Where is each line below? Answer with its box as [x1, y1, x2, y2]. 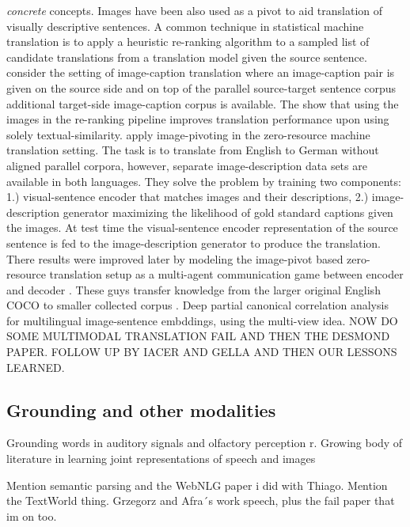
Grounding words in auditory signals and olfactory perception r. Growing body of [6, 434, 403, 451]
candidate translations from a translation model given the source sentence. [6, 48, 367, 65]
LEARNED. [6, 358, 65, 375]
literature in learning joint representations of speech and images [6, 450, 316, 467]
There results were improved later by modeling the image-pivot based [6, 250, 344, 267]
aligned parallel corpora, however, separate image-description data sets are [6, 157, 367, 173]
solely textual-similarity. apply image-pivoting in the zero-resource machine [6, 126, 370, 142]
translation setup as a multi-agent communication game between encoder [49, 266, 404, 282]
